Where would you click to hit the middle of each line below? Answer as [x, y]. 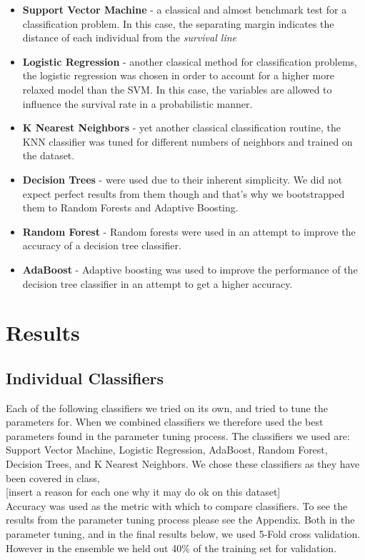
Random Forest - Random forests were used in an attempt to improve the [189, 231]
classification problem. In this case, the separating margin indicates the [178, 23]
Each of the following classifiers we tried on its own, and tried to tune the [167, 407]
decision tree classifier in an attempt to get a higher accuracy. [157, 283]
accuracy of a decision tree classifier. [102, 245]
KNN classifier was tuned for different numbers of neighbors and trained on [187, 141]
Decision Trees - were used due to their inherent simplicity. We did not [182, 179]
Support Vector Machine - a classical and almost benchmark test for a [185, 9]
